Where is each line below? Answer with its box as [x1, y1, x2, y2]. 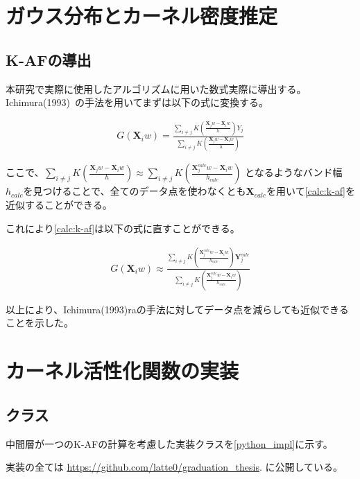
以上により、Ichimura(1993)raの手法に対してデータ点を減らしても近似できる [6, 302, 349, 316]
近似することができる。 [6, 198, 112, 212]
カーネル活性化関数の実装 [6, 356, 239, 385]
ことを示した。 [6, 315, 74, 330]
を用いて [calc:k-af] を [266, 184, 355, 198]
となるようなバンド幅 [245, 165, 343, 180]
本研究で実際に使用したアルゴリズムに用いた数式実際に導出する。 [6, 81, 307, 96]
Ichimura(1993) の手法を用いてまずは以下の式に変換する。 [6, 95, 268, 110]
